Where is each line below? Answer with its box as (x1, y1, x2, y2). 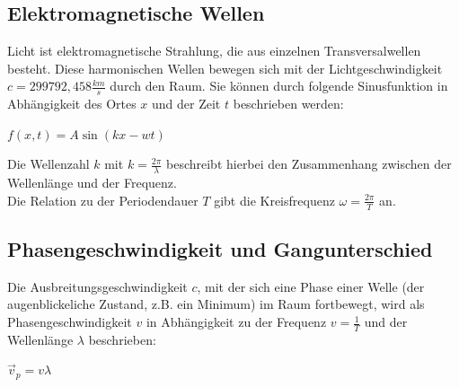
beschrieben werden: (233, 94, 344, 113)
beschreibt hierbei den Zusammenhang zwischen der (165, 154, 452, 173)
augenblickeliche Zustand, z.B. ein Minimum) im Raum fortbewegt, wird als (7, 295, 425, 313)
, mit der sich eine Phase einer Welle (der (197, 277, 425, 295)
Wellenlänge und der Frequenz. (7, 173, 177, 192)
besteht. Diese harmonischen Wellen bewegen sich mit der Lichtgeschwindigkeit (7, 58, 443, 77)
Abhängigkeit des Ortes (7, 94, 137, 113)
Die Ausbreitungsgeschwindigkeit (7, 277, 188, 295)
